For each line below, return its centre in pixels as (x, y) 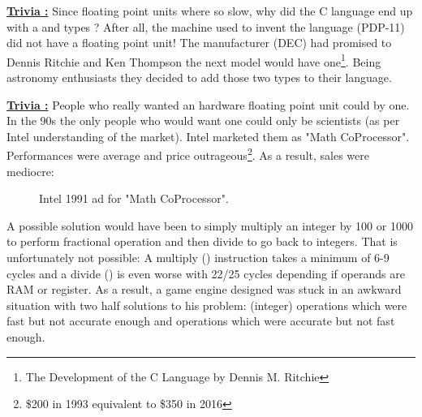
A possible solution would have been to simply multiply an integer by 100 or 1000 (210, 225)
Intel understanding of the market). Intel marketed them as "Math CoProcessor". (208, 136)
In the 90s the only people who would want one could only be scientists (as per (203, 120)
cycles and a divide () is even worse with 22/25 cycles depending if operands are (206, 273)
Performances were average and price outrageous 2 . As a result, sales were (188, 154)
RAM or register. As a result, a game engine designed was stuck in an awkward (204, 289)
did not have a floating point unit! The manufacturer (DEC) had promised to (199, 43)
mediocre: (30, 171)
